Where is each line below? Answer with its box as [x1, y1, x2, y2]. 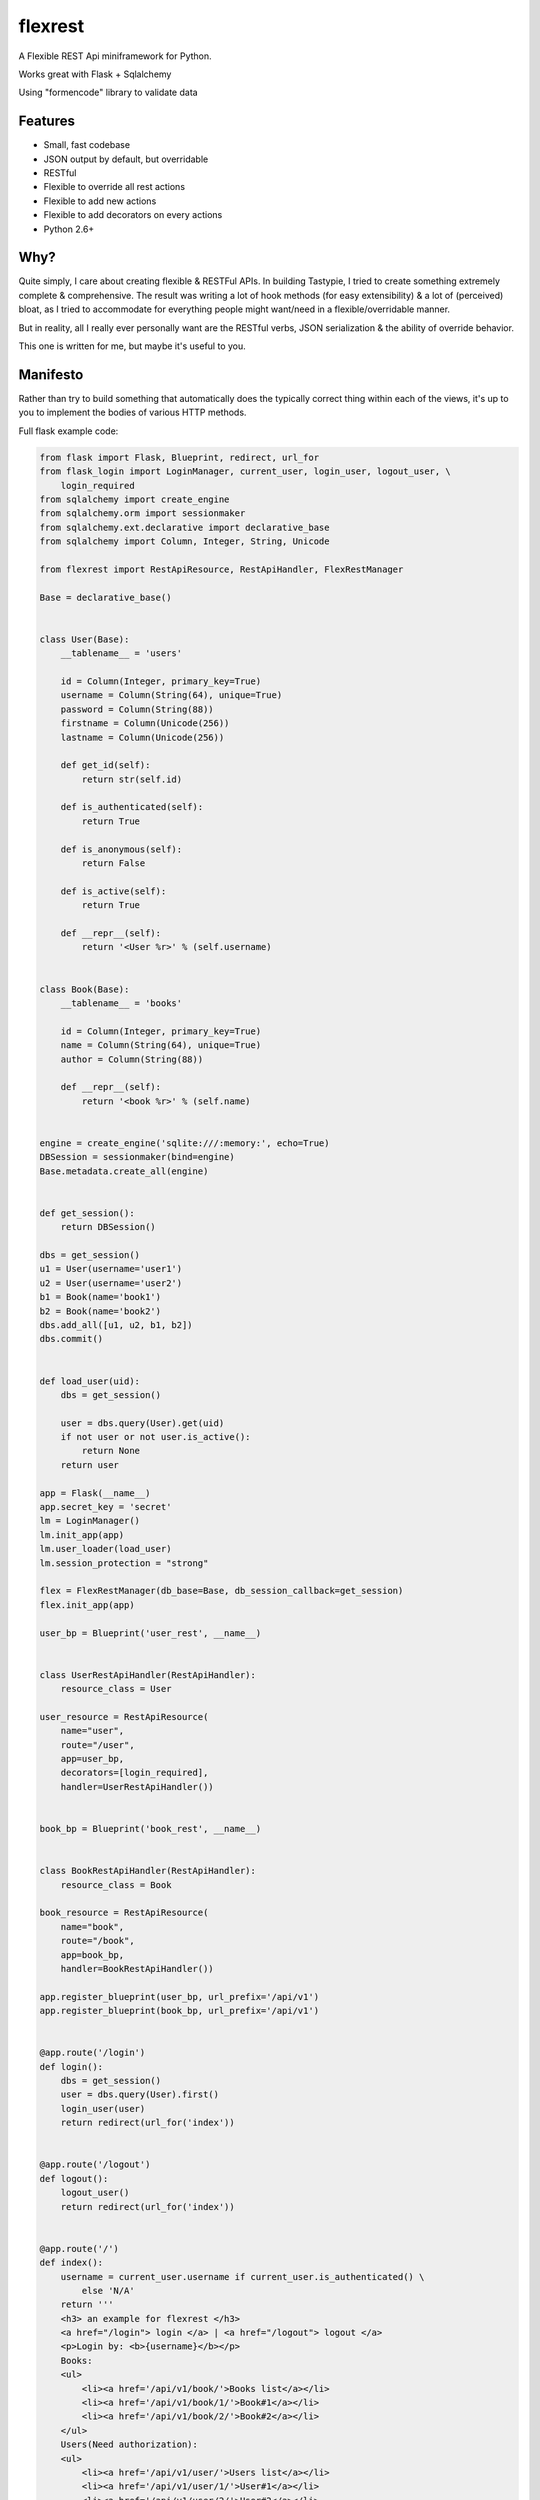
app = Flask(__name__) [39, 1487, 151, 1499]
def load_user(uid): [39, 1375, 140, 1387]
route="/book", [60, 1935, 135, 1947]
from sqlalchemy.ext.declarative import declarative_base [39, 521, 330, 533]
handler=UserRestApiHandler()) [60, 1781, 214, 1792]
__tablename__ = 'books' [60, 997, 183, 1009]
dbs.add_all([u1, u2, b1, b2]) [39, 1319, 194, 1330]
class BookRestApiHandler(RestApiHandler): [39, 1865, 257, 1877]
